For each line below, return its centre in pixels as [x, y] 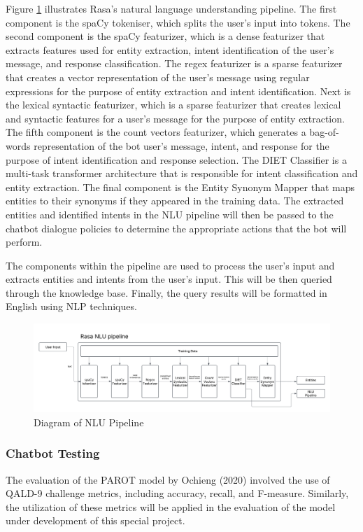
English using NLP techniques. [71, 306]
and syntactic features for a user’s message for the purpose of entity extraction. [175, 118]
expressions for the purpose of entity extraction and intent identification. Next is [178, 91]
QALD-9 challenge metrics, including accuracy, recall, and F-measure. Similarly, [177, 493]
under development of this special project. [95, 520]
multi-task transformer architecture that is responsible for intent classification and [182, 173]
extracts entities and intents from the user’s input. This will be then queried [169, 279]
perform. [24, 242]
